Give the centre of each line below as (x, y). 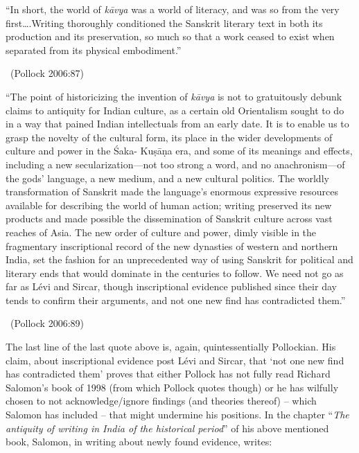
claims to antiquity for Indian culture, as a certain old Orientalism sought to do (175, 110)
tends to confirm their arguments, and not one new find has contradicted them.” (176, 300)
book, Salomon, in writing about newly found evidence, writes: (139, 442)
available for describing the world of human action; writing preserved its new (169, 205)
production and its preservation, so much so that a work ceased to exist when (170, 36)
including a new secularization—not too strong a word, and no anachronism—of (175, 164)
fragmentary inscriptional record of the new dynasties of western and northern (172, 246)
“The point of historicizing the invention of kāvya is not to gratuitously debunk (174, 96)
